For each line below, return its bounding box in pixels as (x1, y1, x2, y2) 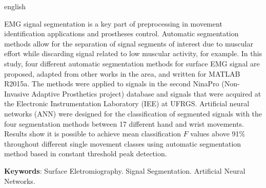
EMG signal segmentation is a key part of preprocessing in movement (4, 18, 222, 29)
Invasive (4, 88, 29, 99)
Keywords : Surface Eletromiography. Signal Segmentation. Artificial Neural (4, 165, 245, 176)
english (4, 1, 26, 11)
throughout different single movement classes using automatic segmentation (4, 138, 241, 149)
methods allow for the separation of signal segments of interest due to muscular (4, 38, 253, 49)
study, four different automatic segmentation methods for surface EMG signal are (4, 58, 260, 68)
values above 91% (190, 128, 245, 139)
